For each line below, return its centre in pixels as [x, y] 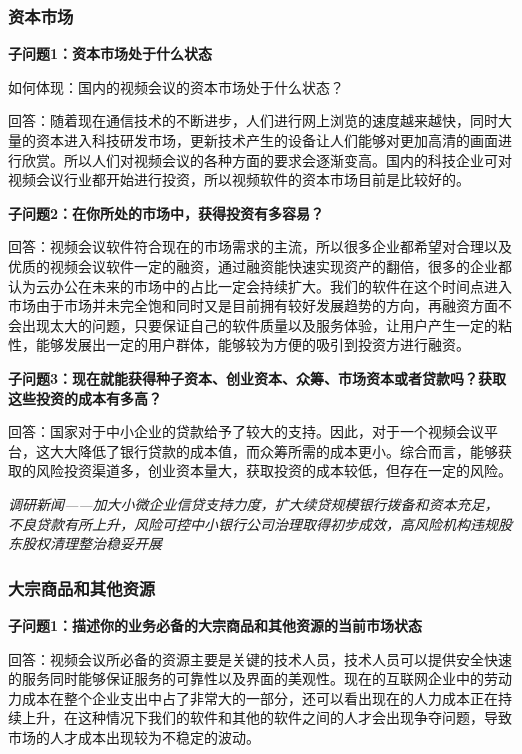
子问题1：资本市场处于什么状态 [110, 53]
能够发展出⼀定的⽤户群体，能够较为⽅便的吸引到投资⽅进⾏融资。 [252, 344]
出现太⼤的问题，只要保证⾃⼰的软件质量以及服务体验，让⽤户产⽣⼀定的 [259, 324]
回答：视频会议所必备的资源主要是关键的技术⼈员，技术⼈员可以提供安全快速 [260, 658]
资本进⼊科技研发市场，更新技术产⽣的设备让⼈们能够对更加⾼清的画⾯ [266, 140]
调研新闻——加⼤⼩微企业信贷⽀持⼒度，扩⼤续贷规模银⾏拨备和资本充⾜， [253, 503]
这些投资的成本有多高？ [85, 397]
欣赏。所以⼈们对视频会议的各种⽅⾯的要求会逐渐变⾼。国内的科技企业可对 [266, 159]
